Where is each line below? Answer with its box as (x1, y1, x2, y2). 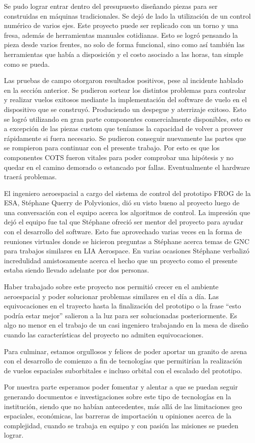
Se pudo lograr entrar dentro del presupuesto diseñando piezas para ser (4, 1, 218, 11)
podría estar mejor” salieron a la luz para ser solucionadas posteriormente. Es (4, 310, 237, 320)
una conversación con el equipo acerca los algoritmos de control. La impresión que (4, 207, 250, 217)
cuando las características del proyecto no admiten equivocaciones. (4, 330, 204, 339)
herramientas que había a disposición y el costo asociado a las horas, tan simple (4, 49, 243, 59)
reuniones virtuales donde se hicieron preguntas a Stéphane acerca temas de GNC (4, 236, 250, 246)
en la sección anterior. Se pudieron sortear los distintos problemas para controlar (4, 84, 246, 95)
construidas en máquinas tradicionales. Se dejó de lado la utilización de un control (4, 10, 251, 21)
